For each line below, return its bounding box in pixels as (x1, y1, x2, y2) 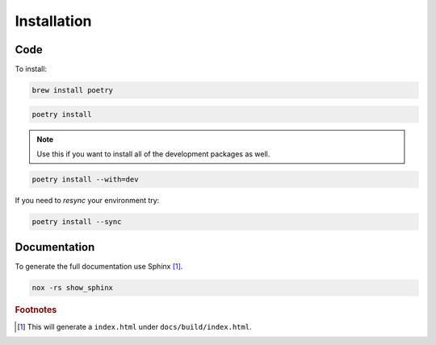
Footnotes (15, 305, 57, 316)
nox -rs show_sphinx (31, 283, 113, 293)
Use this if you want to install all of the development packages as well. (36, 149, 270, 159)
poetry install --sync (31, 217, 122, 226)
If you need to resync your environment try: (15, 195, 160, 205)
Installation (15, 12, 92, 30)
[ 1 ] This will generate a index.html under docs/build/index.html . (17, 322, 252, 331)
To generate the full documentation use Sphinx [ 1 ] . (15, 262, 183, 272)
